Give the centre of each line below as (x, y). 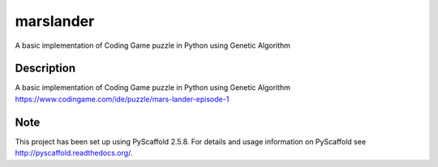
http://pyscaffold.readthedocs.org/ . (74, 153)
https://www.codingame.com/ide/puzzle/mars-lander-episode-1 (122, 99)
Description (45, 69)
